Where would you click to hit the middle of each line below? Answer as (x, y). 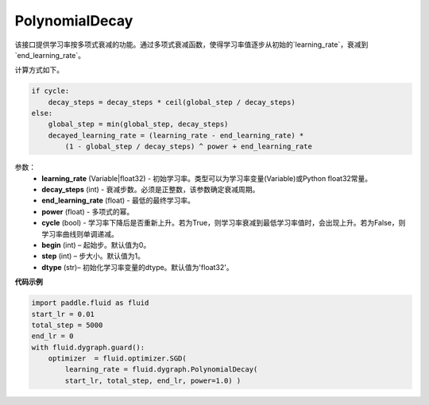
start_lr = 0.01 (63, 314)
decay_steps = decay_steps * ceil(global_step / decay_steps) (172, 102)
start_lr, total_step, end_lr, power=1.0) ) (153, 380)
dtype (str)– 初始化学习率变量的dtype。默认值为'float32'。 (137, 267)
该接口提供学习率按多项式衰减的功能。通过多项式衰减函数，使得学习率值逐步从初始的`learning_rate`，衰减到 (191, 44)
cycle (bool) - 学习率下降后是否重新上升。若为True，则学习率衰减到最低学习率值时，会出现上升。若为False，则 (224, 223)
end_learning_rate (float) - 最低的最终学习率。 (118, 201)
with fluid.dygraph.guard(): (88, 347)
